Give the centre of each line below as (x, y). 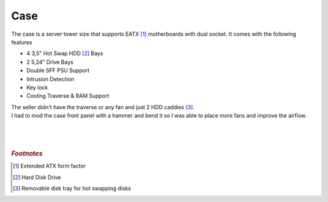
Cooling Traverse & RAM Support (68, 96)
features (22, 42)
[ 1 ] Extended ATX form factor (50, 166)
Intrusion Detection (50, 79)
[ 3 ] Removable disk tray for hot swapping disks (72, 189)
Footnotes (27, 153)
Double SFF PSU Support (58, 70)
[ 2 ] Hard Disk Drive (37, 177)
